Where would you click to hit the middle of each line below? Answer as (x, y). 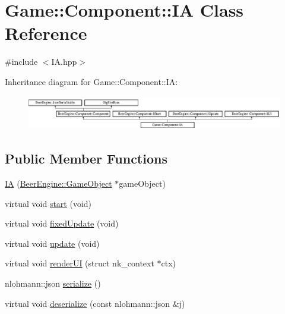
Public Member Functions (86, 158)
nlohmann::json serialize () (53, 283)
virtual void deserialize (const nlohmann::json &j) (95, 303)
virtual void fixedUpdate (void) (62, 223)
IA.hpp (64, 62)
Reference (46, 33)
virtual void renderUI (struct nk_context (80, 263)
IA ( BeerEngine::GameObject (58, 183)
